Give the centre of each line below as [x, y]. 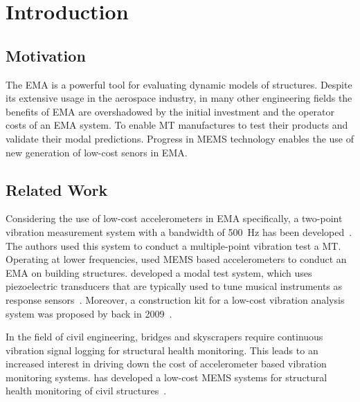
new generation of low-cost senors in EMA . [97, 152]
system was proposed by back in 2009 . [89, 313]
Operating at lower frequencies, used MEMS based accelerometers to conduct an [176, 259]
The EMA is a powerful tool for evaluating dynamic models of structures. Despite [179, 84]
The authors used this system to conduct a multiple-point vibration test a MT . [173, 245]
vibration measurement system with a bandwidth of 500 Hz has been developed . [179, 231]
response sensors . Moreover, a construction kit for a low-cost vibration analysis [175, 299]
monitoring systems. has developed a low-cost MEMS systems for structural [166, 377]
